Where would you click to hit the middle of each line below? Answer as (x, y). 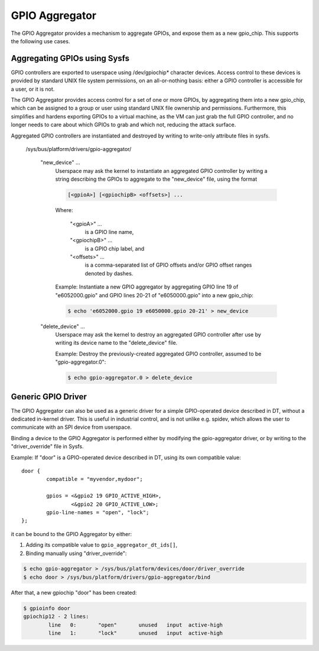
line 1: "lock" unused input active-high (136, 633)
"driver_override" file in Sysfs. (47, 447)
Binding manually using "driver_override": (76, 553)
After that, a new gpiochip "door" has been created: (74, 592)
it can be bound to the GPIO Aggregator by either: (71, 534)
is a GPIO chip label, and (115, 248)
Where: (64, 210)
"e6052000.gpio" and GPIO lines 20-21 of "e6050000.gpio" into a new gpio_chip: (154, 295)
